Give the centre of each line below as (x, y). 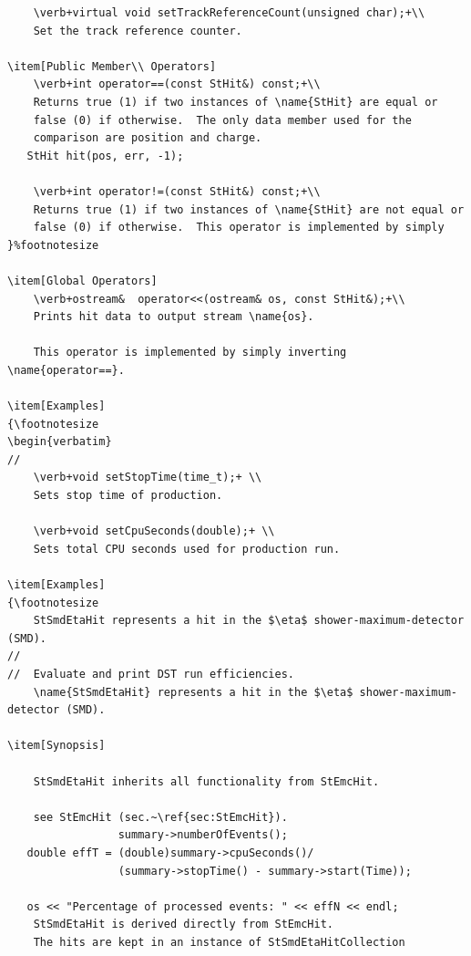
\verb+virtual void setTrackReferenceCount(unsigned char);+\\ (229, 13)
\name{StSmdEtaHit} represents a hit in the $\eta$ (193, 692)
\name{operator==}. (66, 370)
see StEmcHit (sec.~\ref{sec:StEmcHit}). (160, 817)
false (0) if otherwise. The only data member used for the (222, 120)
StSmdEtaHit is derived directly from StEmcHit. (183, 925)
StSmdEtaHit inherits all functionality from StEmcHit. (206, 781)
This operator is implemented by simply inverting (190, 353)
